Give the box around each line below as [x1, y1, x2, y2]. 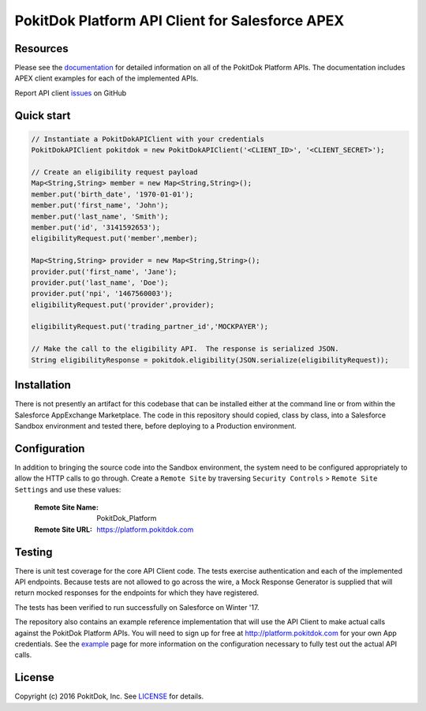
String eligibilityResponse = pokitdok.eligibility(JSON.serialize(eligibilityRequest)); [31, 355, 390, 365]
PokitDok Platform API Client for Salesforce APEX [14, 12, 345, 29]
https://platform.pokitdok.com [96, 525, 194, 534]
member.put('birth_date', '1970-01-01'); [31, 189, 194, 199]
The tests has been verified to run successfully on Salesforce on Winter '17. [14, 602, 260, 612]
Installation [14, 379, 71, 392]
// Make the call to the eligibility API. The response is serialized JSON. [31, 344, 339, 354]
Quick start [14, 109, 71, 122]
